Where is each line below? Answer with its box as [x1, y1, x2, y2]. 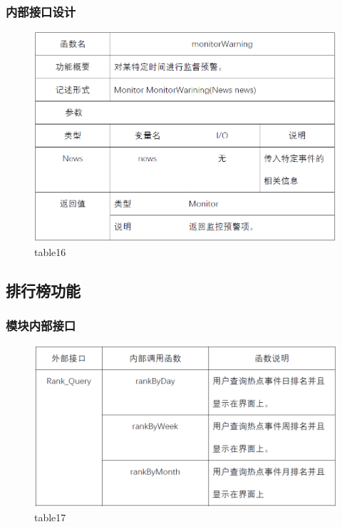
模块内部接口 [6, 317, 76, 334]
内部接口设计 [6, 2, 76, 20]
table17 [34, 509, 66, 524]
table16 [34, 244, 66, 259]
